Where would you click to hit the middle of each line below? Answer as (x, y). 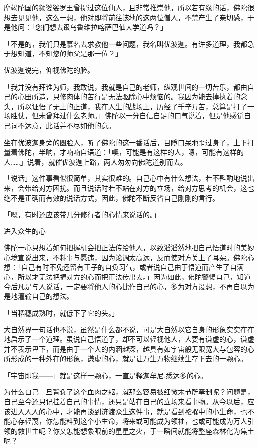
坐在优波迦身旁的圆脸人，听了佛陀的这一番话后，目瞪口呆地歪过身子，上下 (126, 142)
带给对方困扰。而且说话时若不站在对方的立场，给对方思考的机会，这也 (139, 188)
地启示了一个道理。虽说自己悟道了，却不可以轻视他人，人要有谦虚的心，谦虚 (129, 339)
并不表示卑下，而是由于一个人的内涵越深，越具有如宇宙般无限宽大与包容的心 (129, 349)
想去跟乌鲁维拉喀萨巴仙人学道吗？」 (108, 27)
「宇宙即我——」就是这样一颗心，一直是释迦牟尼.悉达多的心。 (106, 375)
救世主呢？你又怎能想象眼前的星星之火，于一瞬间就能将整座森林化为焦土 (136, 430)
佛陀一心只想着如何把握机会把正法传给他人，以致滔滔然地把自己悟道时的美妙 (129, 248)
